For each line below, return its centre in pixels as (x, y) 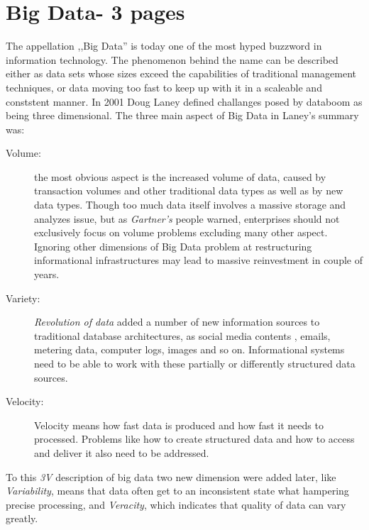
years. (47, 274)
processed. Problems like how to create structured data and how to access (194, 439)
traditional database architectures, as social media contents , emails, (182, 335)
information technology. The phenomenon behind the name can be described (172, 59)
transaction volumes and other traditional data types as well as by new (189, 191)
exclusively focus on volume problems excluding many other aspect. (181, 232)
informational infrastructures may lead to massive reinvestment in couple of (198, 260)
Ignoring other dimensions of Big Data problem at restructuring (173, 246)
